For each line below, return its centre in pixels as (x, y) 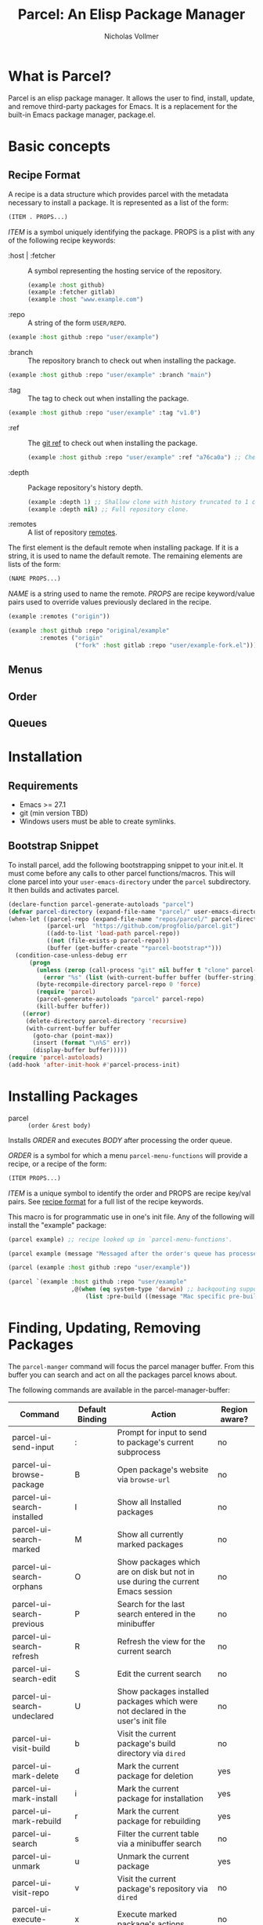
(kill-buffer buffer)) (73, 1006)
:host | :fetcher (32, 255)
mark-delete (36, 1776)
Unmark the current (153, 1856)
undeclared (33, 1715)
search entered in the (156, 1613)
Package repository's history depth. (85, 488)
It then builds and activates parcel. (64, 889)
